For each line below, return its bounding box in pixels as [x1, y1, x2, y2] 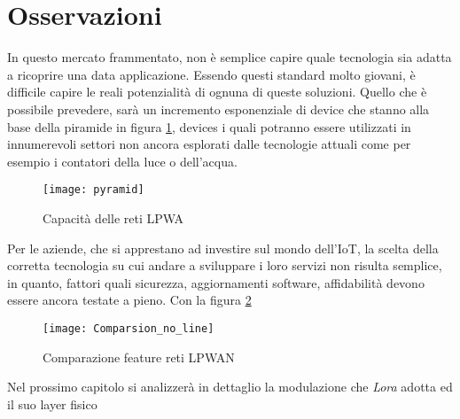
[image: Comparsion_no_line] [43, 322, 214, 335]
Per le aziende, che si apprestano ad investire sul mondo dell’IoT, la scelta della [7, 238, 439, 257]
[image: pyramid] [43, 183, 144, 197]
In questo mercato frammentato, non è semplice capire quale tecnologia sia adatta [7, 48, 452, 66]
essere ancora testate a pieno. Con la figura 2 [7, 291, 252, 309]
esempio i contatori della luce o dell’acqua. [7, 151, 238, 170]
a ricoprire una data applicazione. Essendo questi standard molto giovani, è [7, 65, 416, 83]
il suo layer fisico [7, 394, 97, 413]
